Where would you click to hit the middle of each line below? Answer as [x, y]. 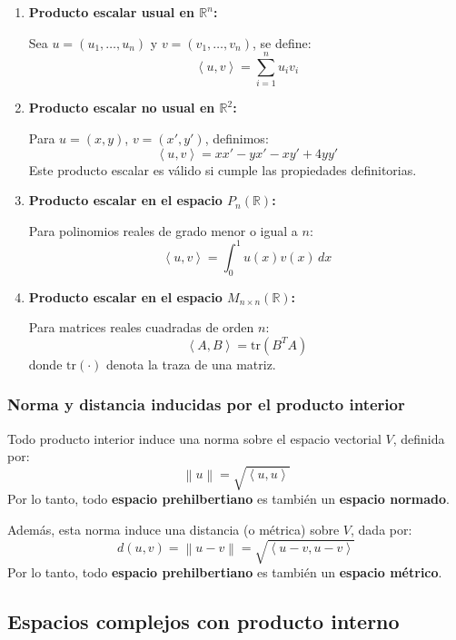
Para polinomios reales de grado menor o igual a [163, 230]
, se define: [282, 42]
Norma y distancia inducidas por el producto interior [206, 404]
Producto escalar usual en [111, 12]
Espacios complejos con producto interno [203, 621]
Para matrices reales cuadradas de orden [141, 327]
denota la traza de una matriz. [191, 364]
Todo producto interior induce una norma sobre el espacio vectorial [194, 438]
